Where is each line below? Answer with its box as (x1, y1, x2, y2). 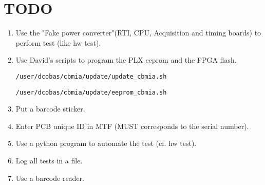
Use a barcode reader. (15, 172, 84, 183)
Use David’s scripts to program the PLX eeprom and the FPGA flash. (15, 54, 237, 65)
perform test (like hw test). (15, 37, 101, 48)
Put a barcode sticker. (15, 103, 85, 114)
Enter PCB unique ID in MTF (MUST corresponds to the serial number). (15, 120, 249, 131)
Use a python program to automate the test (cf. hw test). (15, 138, 197, 149)
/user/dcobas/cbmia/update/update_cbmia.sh (15, 72, 167, 80)
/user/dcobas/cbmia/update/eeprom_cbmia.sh (15, 88, 167, 96)
